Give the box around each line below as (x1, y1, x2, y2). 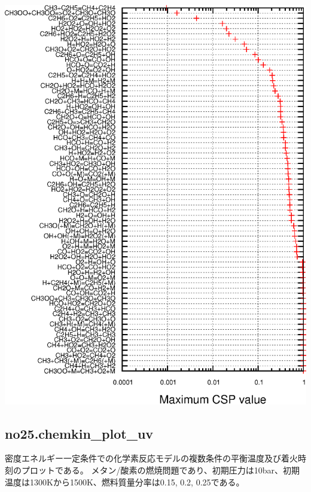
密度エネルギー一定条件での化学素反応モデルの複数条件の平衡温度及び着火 (5, 452, 298, 464)
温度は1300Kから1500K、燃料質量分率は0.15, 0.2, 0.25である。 (5, 475, 245, 488)
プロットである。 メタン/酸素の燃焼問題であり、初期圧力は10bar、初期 (21, 464, 300, 476)
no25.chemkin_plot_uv (5, 424, 154, 442)
